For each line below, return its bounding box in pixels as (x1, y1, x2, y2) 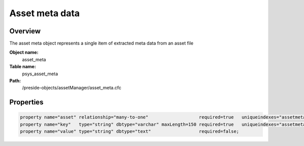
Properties (9, 98, 44, 107)
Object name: (9, 50, 39, 56)
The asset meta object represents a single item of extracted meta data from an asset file (9, 40, 194, 46)
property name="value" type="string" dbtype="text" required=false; (20, 129, 239, 134)
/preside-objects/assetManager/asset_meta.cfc (22, 85, 122, 91)
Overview (9, 27, 41, 35)
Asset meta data (9, 8, 80, 19)
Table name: (9, 64, 36, 70)
